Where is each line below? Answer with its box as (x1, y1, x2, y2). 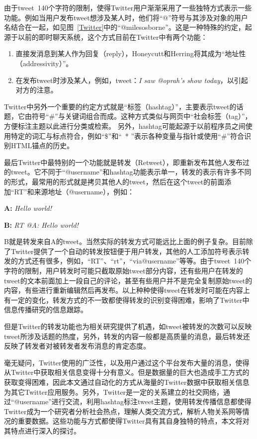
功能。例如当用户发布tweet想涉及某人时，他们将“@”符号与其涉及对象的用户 (4, 12, 248, 22)
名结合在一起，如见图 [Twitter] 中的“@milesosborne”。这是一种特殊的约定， (4, 22, 245, 32)
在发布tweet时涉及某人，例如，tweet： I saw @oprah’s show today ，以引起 (15, 75, 248, 85)
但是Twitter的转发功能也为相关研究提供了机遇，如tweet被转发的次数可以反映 (4, 321, 252, 332)
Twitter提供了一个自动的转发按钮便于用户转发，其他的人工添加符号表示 (10, 246, 243, 256)
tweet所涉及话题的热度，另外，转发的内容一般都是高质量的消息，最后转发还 (4, 331, 250, 341)
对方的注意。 (15, 85, 58, 95)
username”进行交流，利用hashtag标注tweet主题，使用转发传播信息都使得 (19, 396, 252, 407)
